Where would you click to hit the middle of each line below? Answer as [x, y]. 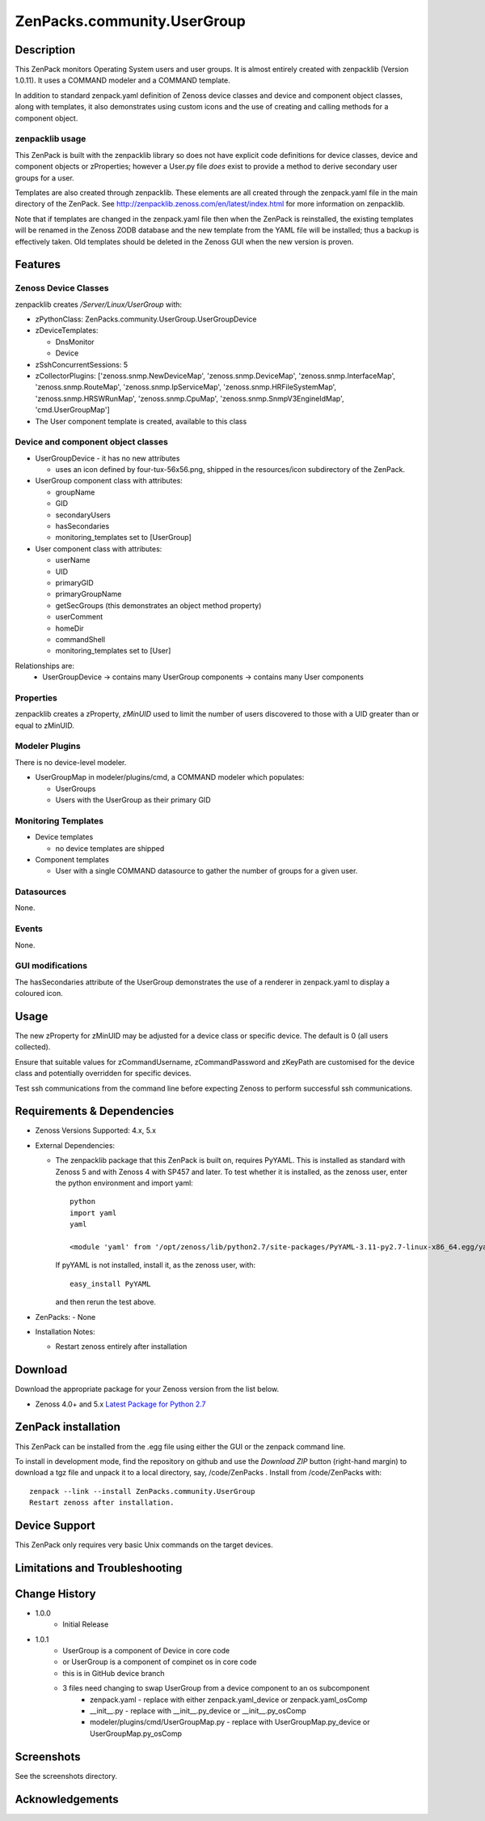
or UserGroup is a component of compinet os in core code [160, 1662]
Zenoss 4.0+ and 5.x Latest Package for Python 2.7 [120, 1404]
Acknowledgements [67, 1799]
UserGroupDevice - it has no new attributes [108, 458]
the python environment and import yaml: [124, 1183]
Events [29, 929]
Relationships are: [44, 666]
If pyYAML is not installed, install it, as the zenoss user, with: [156, 1265]
